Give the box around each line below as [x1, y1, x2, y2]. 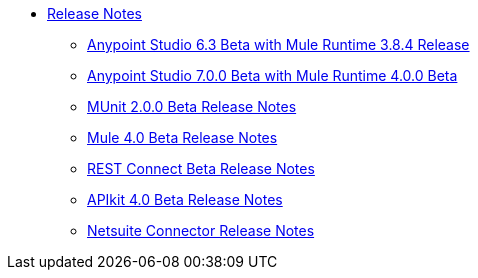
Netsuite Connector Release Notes [87, 222, 315, 239]
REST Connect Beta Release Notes [87, 160, 315, 177]
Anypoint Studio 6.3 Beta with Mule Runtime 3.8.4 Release [87, 36, 470, 53]
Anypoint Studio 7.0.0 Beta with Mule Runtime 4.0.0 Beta [87, 67, 458, 84]
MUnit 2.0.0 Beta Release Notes [87, 98, 297, 115]
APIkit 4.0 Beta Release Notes [87, 191, 283, 208]
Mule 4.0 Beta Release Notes [87, 129, 278, 146]
